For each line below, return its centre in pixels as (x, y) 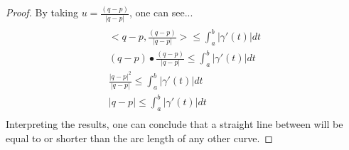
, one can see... (161, 12)
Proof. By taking (42, 12)
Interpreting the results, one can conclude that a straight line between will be (174, 123)
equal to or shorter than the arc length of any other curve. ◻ (139, 138)
